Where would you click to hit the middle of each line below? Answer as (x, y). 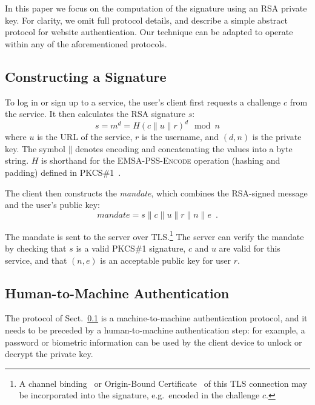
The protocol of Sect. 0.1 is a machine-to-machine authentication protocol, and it (156, 318)
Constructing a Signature (86, 76)
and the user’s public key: (52, 205)
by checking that (36, 248)
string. (17, 160)
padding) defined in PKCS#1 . (63, 172)
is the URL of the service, (85, 137)
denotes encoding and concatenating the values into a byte (184, 148)
